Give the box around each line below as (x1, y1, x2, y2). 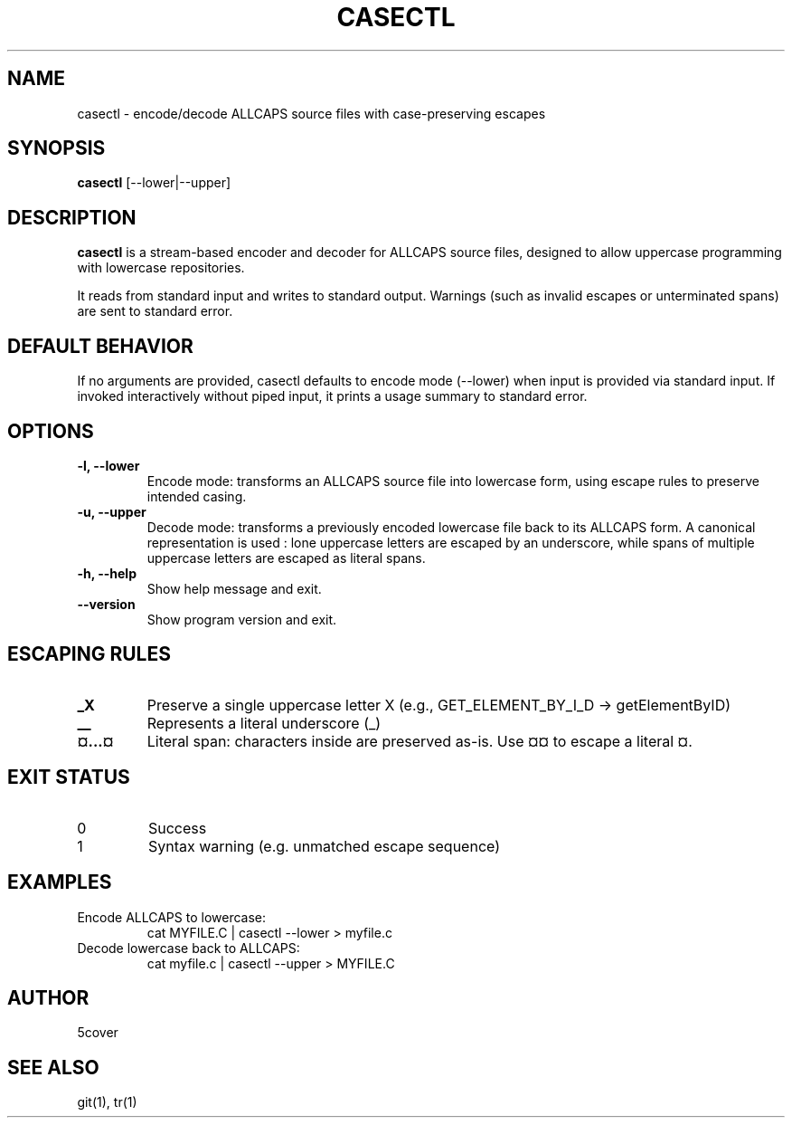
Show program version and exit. (146, 611, 337, 627)
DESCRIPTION (7, 205, 137, 229)
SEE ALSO (7, 1055, 99, 1079)
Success (147, 818, 207, 837)
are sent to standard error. (77, 303, 233, 319)
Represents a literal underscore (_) (146, 713, 382, 732)
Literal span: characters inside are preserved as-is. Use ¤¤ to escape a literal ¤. (146, 731, 693, 750)
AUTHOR (7, 986, 90, 1009)
